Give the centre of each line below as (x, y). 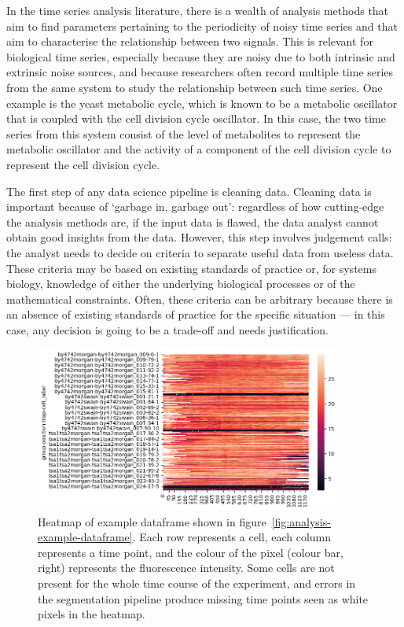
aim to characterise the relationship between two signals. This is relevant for (190, 41)
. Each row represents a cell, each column (232, 537)
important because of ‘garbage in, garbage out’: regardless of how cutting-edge (195, 207)
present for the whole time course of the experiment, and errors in (197, 583)
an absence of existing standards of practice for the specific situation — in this (196, 314)
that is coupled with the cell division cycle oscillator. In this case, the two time (196, 118)
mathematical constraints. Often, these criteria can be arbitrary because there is (200, 299)
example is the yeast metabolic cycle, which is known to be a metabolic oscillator (202, 103)
